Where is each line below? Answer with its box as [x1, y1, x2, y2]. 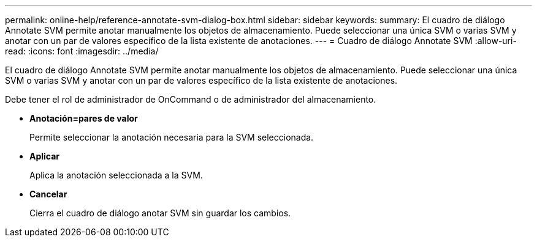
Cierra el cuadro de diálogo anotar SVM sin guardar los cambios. [29, 208, 291, 218]
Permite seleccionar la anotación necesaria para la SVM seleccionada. [29, 132, 314, 142]
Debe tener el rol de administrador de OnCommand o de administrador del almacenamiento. [5, 94, 376, 105]
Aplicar [29, 151, 60, 161]
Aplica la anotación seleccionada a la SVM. [29, 170, 203, 180]
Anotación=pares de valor [29, 113, 138, 123]
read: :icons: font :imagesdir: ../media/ [5, 46, 159, 56]
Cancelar [29, 189, 67, 199]
